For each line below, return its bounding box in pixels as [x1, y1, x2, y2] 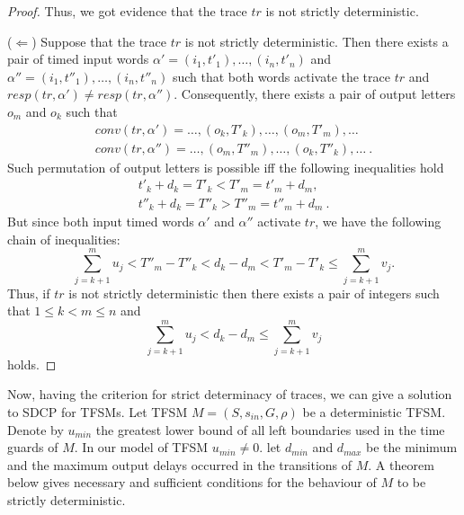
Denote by [7, 420, 64, 439]
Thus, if [7, 283, 50, 302]
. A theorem [368, 455, 434, 474]
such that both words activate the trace [172, 67, 390, 85]
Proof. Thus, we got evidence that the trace [7, 2, 247, 20]
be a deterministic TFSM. [302, 403, 446, 421]
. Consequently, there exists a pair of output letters [174, 84, 456, 103]
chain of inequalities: [7, 229, 120, 248]
